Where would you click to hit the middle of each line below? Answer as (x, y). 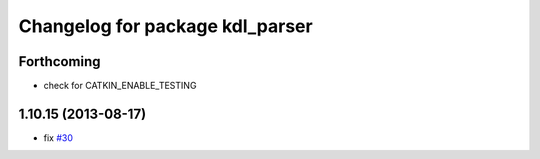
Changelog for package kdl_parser (166, 26)
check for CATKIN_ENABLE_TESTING (120, 86)
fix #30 (58, 137)
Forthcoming (59, 61)
